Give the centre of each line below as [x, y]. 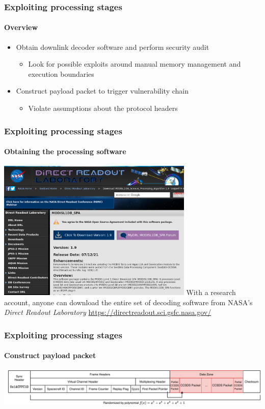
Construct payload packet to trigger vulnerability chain [102, 91]
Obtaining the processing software [65, 151]
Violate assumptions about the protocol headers [103, 108]
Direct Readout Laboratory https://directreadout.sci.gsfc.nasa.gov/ [108, 312]
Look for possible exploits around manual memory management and [135, 64]
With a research [211, 292]
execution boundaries [61, 74]
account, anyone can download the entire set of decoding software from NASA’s [128, 302]
